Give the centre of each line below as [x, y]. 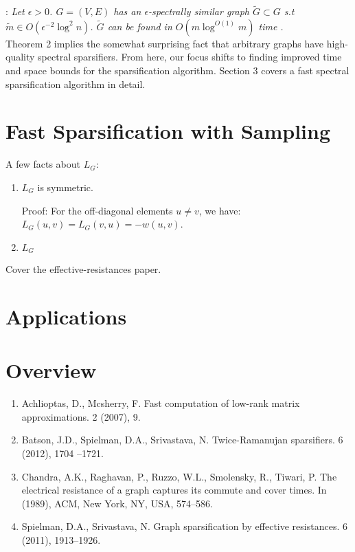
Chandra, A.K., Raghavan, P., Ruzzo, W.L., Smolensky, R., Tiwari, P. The [179, 476]
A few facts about [43, 164]
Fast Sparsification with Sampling [168, 131]
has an [127, 11]
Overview [51, 370]
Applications [66, 316]
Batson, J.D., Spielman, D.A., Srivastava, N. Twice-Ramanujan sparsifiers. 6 [182, 440]
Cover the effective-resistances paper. [83, 269]
